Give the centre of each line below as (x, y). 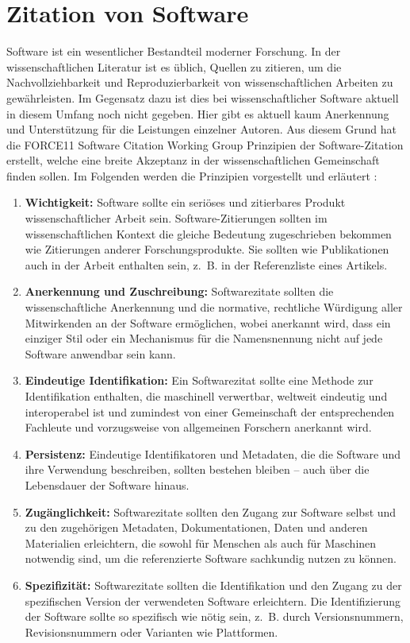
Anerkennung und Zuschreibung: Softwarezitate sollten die (179, 291)
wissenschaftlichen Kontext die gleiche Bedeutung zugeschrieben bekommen (208, 233)
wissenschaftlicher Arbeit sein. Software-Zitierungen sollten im (176, 218)
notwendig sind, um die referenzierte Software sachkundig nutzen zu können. (211, 558)
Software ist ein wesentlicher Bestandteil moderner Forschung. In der (174, 51)
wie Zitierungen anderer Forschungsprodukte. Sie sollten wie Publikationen (207, 249)
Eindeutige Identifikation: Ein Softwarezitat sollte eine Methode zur (199, 380)
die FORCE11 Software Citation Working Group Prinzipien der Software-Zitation (205, 144)
